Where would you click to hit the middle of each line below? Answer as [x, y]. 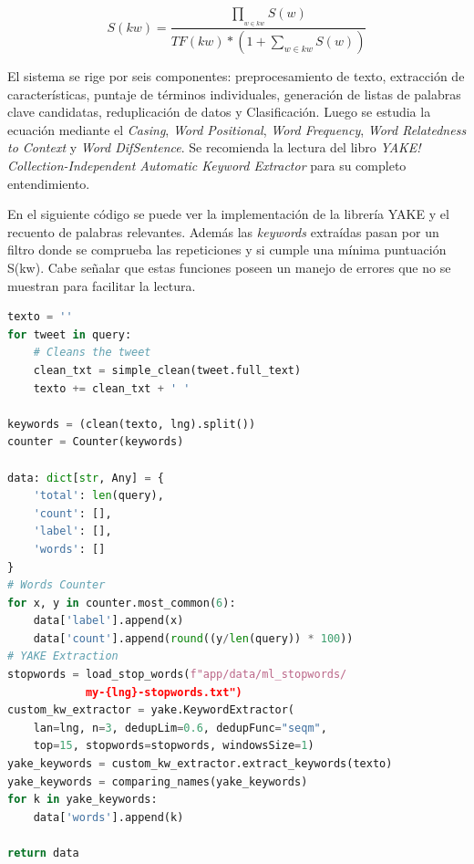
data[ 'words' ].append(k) [108, 817]
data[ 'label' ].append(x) [108, 621]
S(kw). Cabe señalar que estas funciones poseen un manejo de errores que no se [229, 268]
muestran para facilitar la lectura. [102, 285]
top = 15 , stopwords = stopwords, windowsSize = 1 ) [174, 746]
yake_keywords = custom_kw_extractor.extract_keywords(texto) [200, 764]
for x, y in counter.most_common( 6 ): [122, 603]
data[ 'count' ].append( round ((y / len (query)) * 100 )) [193, 638]
